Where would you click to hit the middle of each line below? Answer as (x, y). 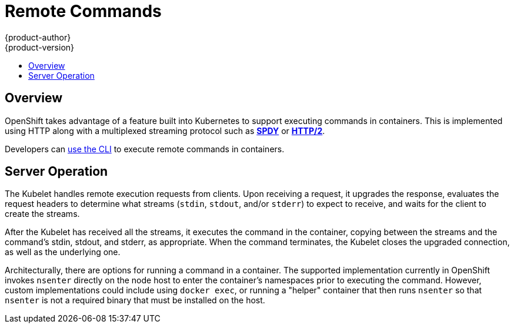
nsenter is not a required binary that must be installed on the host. (135, 300)
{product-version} (40, 47)
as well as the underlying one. (63, 252)
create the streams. (42, 214)
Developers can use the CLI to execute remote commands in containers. (145, 149)
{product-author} (38, 37)
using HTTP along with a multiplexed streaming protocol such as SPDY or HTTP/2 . (165, 130)
